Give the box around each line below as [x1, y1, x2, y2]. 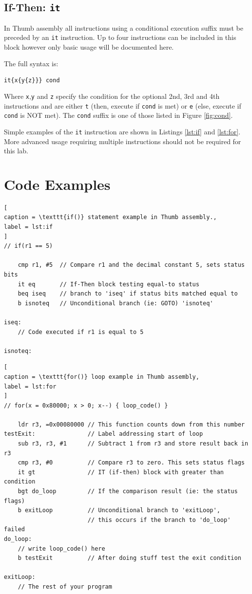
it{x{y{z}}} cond [4, 77, 60, 84]
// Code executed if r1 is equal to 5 [18, 328, 144, 335]
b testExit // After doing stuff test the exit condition [18, 555, 241, 562]
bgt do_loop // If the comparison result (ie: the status [18, 488, 238, 495]
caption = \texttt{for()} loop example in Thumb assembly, [4, 373, 199, 380]
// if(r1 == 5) [4, 242, 53, 250]
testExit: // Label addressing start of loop [4, 430, 203, 438]
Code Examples [4, 174, 111, 194]
